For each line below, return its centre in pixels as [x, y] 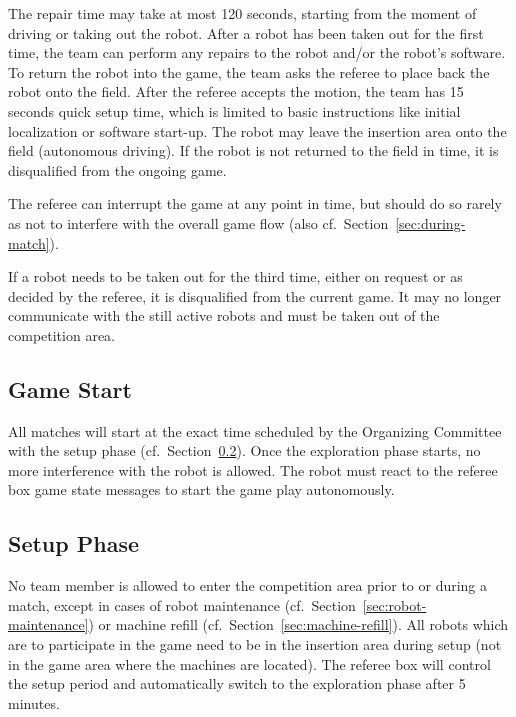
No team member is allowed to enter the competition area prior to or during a [248, 585]
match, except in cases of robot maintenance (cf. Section [182, 604]
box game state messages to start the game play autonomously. [201, 489]
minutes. [34, 702]
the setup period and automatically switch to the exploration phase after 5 [237, 683]
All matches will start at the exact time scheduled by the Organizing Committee [255, 430]
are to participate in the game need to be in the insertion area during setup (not [255, 644]
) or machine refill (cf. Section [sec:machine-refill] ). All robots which [298, 624]
